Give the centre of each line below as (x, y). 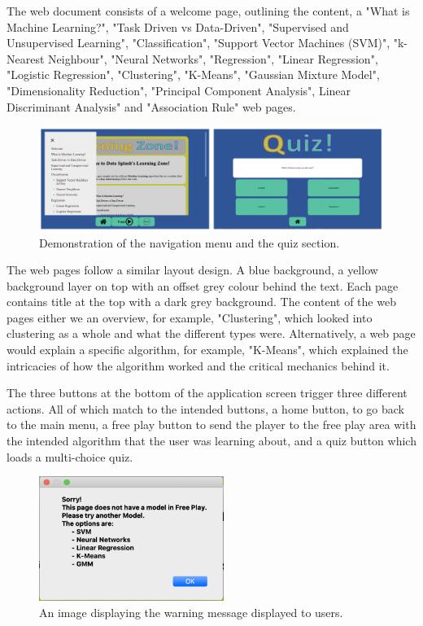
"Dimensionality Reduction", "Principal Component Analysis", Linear (179, 90)
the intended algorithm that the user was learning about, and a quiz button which (211, 441)
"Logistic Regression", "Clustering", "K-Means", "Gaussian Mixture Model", (193, 74)
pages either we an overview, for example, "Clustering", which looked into (190, 317)
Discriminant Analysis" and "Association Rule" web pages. (151, 106)
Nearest (26, 58)
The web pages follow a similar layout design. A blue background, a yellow (192, 270)
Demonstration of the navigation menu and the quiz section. (190, 242)
